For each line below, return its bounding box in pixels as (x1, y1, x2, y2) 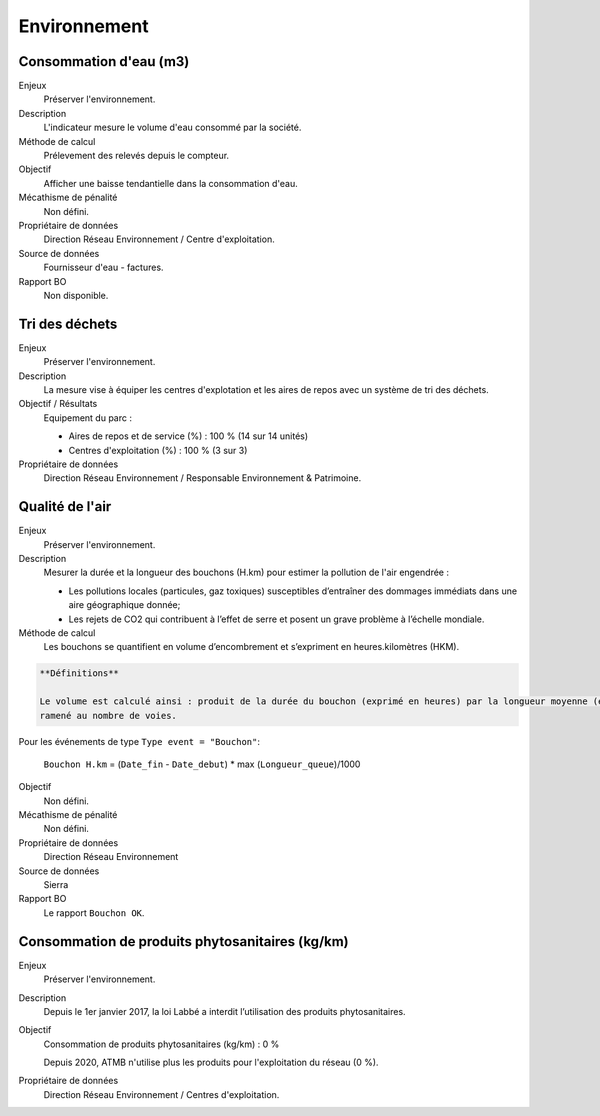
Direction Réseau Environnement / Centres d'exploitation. (43, 1088, 280, 1100)
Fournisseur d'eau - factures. (43, 261, 164, 274)
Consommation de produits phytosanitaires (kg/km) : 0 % (43, 1038, 280, 1050)
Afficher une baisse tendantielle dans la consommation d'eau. (43, 177, 299, 189)
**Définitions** (39, 668, 120, 679)
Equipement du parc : (43, 411, 132, 424)
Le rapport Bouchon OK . (43, 906, 145, 919)
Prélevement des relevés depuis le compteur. (43, 150, 230, 162)
